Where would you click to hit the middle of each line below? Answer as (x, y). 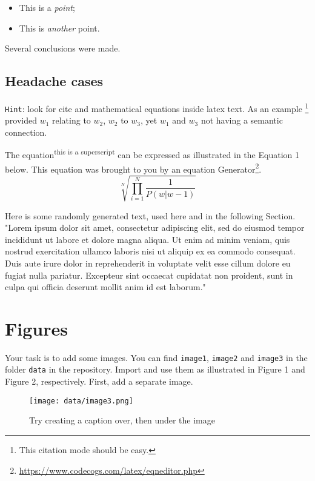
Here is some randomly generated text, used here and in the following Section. (150, 215)
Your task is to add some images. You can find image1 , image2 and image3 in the (156, 357)
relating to (71, 120)
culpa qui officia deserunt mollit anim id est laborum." (105, 287)
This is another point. (59, 28)
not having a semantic (242, 120)
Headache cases (54, 81)
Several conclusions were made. (63, 48)
